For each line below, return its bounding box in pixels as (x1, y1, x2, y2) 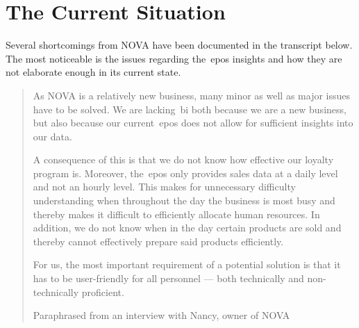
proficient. (81, 284, 124, 299)
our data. (33, 129, 72, 143)
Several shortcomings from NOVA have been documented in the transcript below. (6, 38, 353, 52)
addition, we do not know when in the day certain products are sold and (33, 220, 342, 235)
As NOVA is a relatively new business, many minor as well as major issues (33, 88, 350, 102)
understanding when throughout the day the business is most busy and (33, 193, 335, 208)
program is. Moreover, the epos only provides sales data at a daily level (33, 165, 338, 180)
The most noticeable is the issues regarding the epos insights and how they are (6, 51, 342, 65)
